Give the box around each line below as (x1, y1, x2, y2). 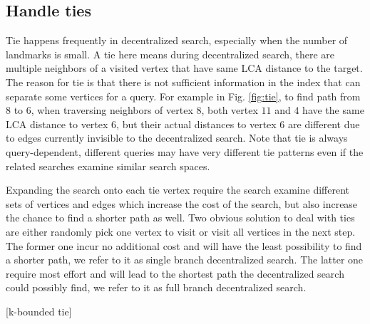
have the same (302, 103, 364, 117)
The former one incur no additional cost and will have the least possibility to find (6, 238, 362, 253)
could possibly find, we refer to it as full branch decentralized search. (6, 280, 307, 295)
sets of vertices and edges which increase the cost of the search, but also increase (6, 196, 358, 211)
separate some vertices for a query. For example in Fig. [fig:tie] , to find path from (6, 88, 361, 103)
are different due (288, 116, 360, 131)
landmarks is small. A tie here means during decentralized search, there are (6, 46, 335, 61)
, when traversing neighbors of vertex (31, 103, 193, 117)
